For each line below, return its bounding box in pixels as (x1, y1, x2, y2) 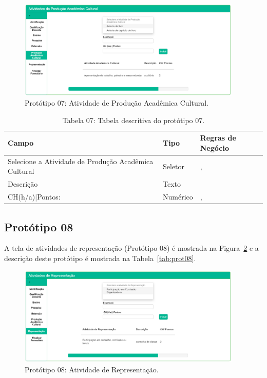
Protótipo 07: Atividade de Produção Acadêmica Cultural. (25, 97, 208, 108)
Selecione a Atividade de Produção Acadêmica (8, 155, 154, 166)
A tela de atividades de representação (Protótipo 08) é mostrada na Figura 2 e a (4, 243, 259, 253)
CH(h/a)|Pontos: (8, 191, 61, 202)
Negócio (200, 142, 229, 153)
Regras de (200, 132, 236, 143)
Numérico (163, 191, 193, 202)
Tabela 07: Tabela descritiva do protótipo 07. (62, 114, 205, 125)
